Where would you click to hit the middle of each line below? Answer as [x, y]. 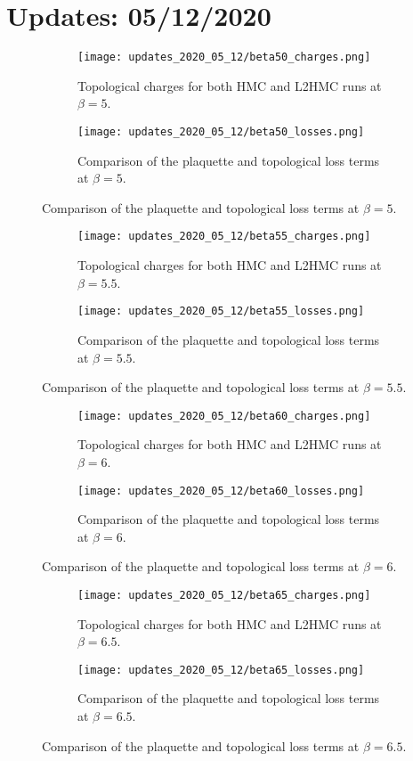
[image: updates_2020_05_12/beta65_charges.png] [224, 595]
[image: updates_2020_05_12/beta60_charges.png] [224, 416]
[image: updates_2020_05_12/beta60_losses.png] [221, 491]
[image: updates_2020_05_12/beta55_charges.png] [224, 237]
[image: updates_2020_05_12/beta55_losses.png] [221, 311]
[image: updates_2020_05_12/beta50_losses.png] [221, 131]
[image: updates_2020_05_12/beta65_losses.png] [221, 670]
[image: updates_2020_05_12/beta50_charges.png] [224, 57]
